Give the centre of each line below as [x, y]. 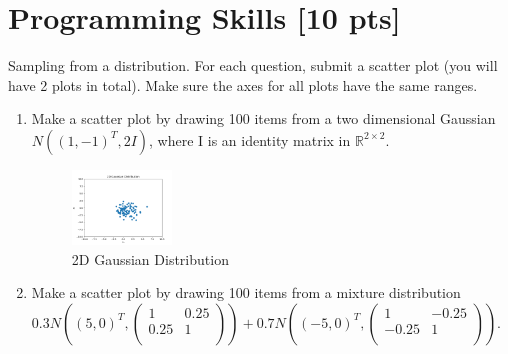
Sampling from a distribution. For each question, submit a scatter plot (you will [253, 65]
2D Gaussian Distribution [150, 258]
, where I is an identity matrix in [250, 139]
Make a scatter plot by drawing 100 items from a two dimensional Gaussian [263, 118]
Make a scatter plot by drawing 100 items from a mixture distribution [246, 292]
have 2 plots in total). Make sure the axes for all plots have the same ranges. [243, 84]
